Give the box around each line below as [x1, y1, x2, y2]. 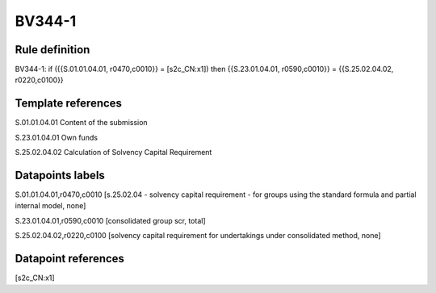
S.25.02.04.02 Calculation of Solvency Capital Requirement [15, 148, 212, 157]
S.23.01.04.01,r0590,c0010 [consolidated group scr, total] [15, 216, 206, 225]
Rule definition [15, 43, 90, 57]
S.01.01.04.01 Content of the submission [15, 118, 149, 128]
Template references [15, 97, 123, 111]
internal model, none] [15, 201, 86, 211]
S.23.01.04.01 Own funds [15, 132, 99, 142]
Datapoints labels [15, 168, 105, 182]
